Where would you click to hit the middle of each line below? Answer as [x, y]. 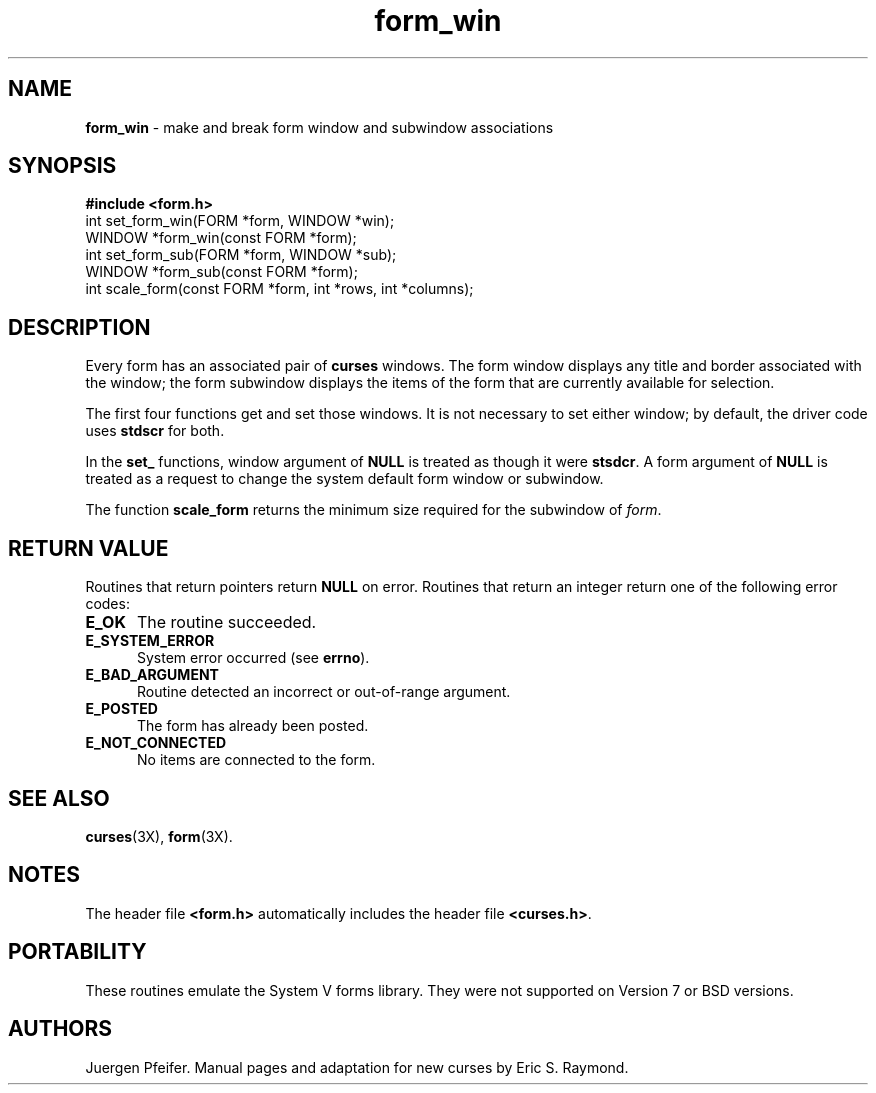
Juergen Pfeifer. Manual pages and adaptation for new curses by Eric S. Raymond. [357, 1067]
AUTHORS [60, 1029]
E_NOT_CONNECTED [156, 743]
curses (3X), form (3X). [159, 836]
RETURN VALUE [88, 548]
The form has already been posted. [253, 726]
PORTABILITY [77, 952]
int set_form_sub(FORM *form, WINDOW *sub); [241, 255]
